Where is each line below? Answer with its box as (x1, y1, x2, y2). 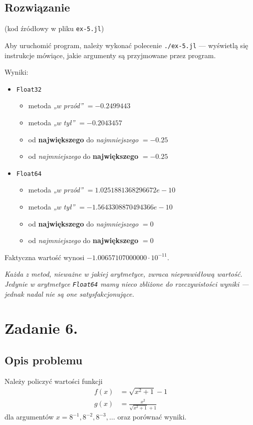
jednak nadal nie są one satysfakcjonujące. (5, 288, 134, 299)
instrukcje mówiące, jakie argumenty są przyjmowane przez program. (5, 50, 216, 60)
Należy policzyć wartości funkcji (5, 375, 103, 386)
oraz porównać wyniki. (117, 411, 187, 422)
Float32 (16, 86, 42, 93)
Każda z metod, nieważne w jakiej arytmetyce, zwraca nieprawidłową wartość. (5, 269, 242, 279)
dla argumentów (5, 411, 54, 422)
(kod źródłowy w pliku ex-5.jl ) (5, 23, 104, 34)
